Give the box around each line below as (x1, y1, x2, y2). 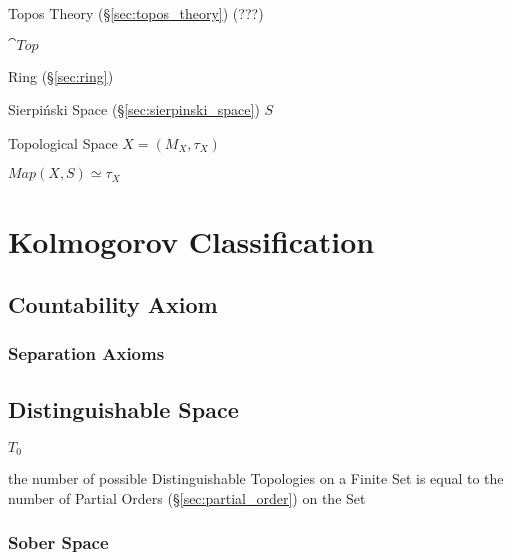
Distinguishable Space (8, 393, 239, 424)
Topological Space (8, 132, 118, 153)
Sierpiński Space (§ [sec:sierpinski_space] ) (8, 99, 260, 120)
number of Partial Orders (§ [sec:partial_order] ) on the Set (8, 487, 366, 508)
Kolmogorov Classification (8, 220, 375, 261)
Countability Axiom (8, 289, 218, 320)
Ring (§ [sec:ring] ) (8, 65, 114, 86)
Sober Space (8, 530, 109, 555)
